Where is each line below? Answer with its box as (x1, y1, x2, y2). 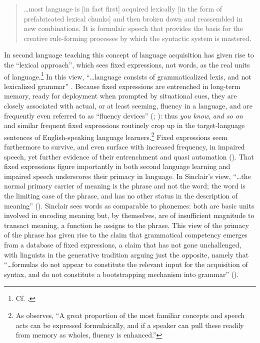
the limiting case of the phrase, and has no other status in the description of (4, 190, 238, 200)
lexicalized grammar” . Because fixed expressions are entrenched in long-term (4, 80, 240, 91)
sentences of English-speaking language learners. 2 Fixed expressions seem (4, 130, 227, 142)
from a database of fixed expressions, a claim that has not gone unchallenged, (4, 239, 241, 249)
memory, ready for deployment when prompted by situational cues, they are (4, 90, 237, 101)
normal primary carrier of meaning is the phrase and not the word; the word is (4, 180, 245, 191)
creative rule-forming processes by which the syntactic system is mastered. (23, 32, 251, 43)
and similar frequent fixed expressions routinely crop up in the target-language (4, 120, 245, 130)
